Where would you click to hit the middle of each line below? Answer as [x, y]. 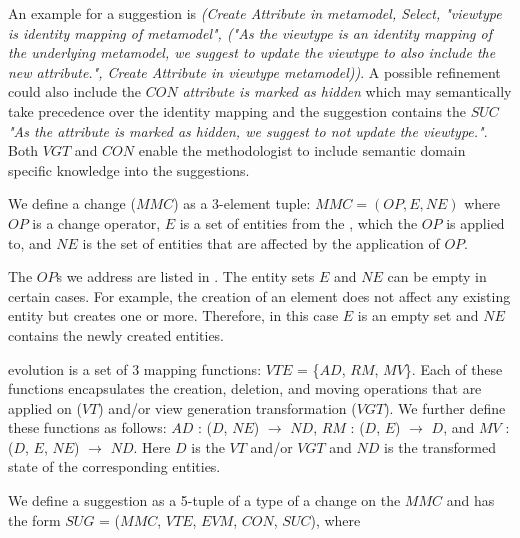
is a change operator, [96, 222]
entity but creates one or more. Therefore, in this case [173, 315]
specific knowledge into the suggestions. [129, 169]
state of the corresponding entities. [114, 466]
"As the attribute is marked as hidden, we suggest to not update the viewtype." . [248, 130]
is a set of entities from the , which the [298, 222]
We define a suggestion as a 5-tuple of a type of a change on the [204, 500]
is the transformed [440, 446]
